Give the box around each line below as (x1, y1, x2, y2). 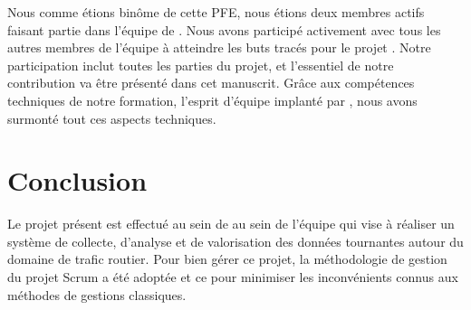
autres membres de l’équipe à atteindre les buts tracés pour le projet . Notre (7, 38, 431, 57)
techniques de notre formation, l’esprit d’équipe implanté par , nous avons (7, 90, 418, 109)
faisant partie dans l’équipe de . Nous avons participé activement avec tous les (7, 20, 441, 39)
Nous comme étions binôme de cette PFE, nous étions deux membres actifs (7, 3, 425, 21)
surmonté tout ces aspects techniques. (7, 108, 216, 127)
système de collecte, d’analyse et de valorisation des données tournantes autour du (7, 231, 464, 250)
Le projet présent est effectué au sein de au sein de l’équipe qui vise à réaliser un (7, 214, 455, 233)
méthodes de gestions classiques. (7, 285, 187, 304)
